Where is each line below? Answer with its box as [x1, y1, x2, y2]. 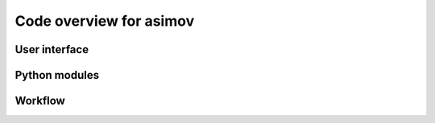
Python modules [14, 68, 100, 82]
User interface [14, 43, 89, 56]
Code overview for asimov [14, 12, 195, 30]
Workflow [14, 94, 66, 108]
